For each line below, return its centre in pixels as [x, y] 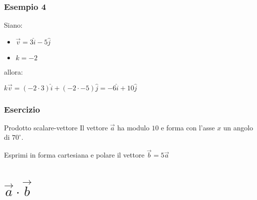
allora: [14, 71]
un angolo [238, 127]
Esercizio [22, 109]
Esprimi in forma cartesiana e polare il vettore [74, 155]
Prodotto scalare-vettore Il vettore [56, 127]
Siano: [13, 25]
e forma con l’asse [188, 127]
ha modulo [133, 127]
